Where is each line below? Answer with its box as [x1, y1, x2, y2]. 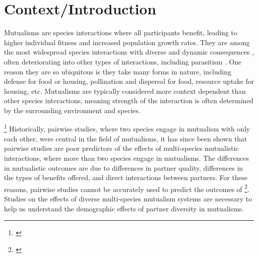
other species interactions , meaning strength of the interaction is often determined [4, 95, 254, 106]
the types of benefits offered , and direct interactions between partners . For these [4, 172, 248, 183]
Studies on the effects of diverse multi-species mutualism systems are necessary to [4, 193, 252, 203]
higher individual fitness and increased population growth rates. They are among [4, 37, 250, 47]
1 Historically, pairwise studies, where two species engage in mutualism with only [4, 122, 250, 134]
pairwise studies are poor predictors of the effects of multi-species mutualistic [4, 143, 239, 153]
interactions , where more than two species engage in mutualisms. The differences [4, 152, 249, 163]
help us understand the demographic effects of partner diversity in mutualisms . [4, 203, 244, 213]
